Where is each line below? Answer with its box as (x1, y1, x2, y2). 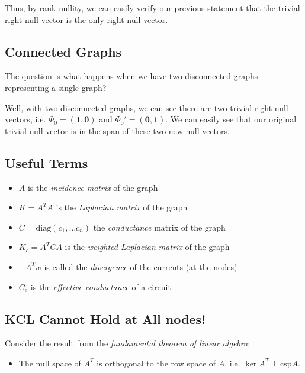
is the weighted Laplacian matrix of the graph (65, 241, 230, 253)
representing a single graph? (5, 81, 107, 93)
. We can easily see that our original (165, 113, 297, 125)
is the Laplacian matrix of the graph (56, 201, 188, 213)
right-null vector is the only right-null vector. (5, 13, 168, 25)
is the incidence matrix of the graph (27, 181, 158, 193)
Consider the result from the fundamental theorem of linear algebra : (5, 337, 251, 349)
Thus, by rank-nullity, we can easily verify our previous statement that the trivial (5, 2, 300, 14)
